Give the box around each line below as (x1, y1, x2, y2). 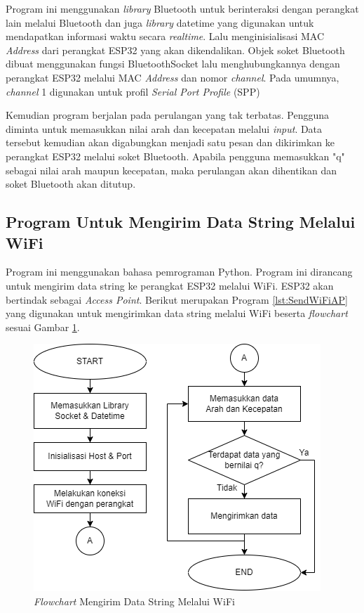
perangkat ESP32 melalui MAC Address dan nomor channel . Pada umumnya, (6, 70, 339, 84)
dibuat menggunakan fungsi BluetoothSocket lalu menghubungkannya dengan (6, 56, 340, 71)
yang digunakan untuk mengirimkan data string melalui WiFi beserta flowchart (6, 306, 348, 321)
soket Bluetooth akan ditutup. (6, 176, 136, 191)
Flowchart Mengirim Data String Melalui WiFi (34, 593, 235, 608)
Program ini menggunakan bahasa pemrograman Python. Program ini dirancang (6, 264, 353, 279)
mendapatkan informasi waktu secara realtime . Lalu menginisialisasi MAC (6, 29, 325, 44)
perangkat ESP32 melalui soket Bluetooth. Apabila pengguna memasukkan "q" (6, 148, 345, 163)
